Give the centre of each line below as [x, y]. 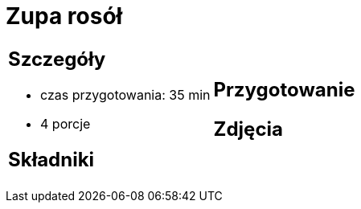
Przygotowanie [284, 89]
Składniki [51, 159]
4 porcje [66, 123]
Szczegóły [57, 59]
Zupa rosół [64, 16]
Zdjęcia [248, 129]
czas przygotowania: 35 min [125, 94]
